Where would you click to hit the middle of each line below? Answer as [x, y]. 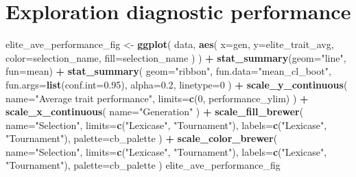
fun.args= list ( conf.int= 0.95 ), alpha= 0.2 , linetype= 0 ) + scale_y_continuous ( [177, 84]
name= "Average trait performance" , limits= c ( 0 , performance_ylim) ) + [157, 98]
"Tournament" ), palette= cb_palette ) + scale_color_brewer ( [142, 138]
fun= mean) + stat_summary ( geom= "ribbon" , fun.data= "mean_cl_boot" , [168, 71]
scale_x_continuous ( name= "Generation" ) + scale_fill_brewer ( [155, 111]
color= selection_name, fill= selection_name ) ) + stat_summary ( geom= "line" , [176, 57]
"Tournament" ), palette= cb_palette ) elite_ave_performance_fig [143, 165]
